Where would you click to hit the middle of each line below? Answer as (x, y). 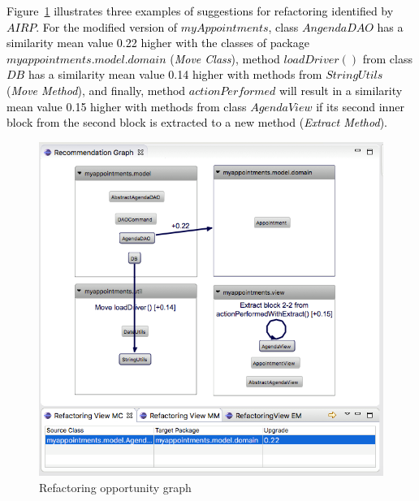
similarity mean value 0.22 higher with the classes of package (158, 43)
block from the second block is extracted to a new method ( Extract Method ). (197, 122)
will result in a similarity (341, 90)
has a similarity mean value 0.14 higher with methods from (175, 74)
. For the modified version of (107, 26)
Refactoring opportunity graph (115, 487)
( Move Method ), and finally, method (96, 90)
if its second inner (360, 106)
